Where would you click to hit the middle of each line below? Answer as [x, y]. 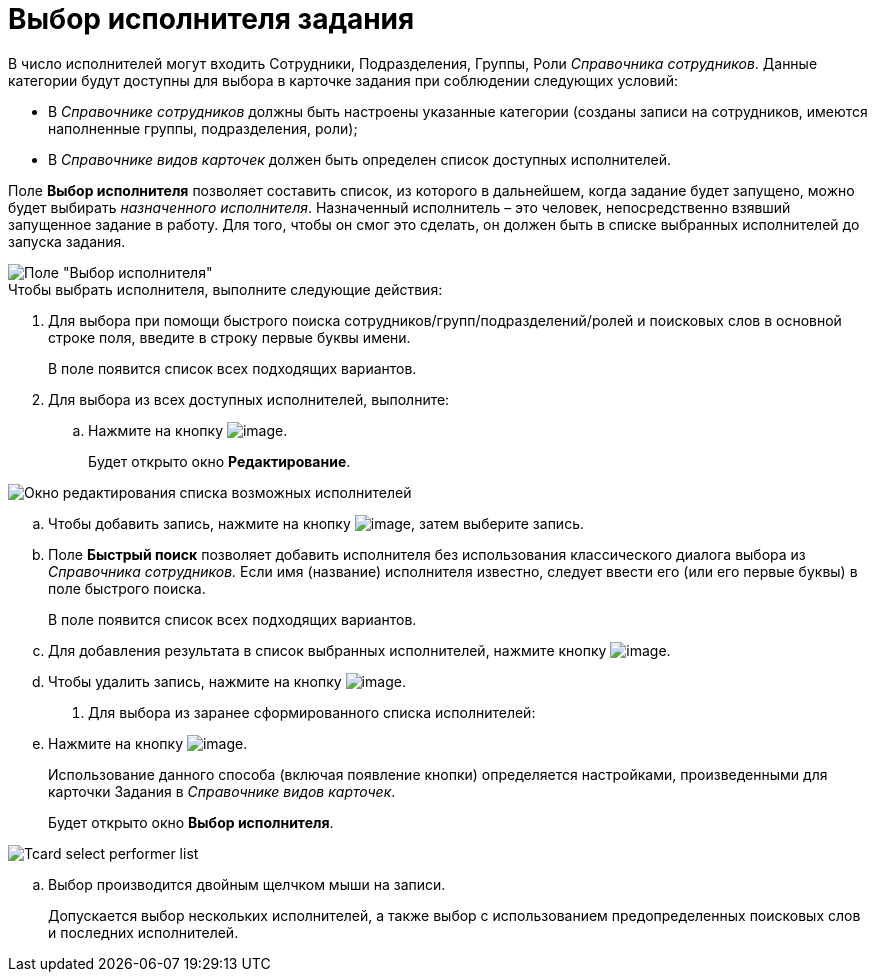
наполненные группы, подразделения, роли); [203, 128]
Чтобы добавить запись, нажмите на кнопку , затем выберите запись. [316, 523]
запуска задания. [67, 241]
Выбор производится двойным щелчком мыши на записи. [247, 884]
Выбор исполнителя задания [211, 19]
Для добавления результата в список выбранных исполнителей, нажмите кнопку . [359, 650]
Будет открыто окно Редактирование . [219, 461]
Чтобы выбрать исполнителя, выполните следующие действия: [225, 289]
